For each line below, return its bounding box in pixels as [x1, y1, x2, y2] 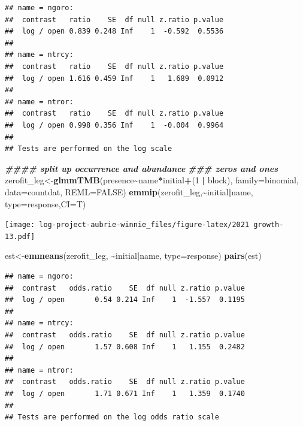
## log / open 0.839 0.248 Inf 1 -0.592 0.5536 [5, 27, 224, 36]
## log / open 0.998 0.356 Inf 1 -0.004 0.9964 [5, 120, 224, 129]
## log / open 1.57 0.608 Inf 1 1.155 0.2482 [5, 342, 245, 351]
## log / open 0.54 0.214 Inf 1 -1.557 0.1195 [5, 295, 245, 304]
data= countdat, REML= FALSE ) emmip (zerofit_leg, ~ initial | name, [5, 185, 253, 198]
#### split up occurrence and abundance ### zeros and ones [5, 162, 278, 174]
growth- [253, 220, 284, 229]
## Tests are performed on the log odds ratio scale [5, 413, 219, 422]
